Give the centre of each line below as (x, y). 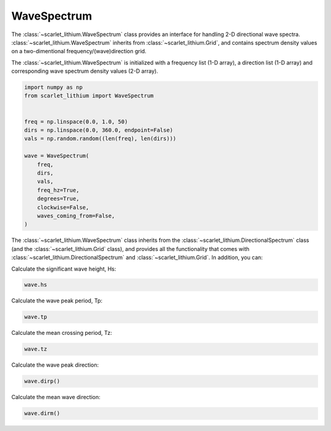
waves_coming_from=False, (76, 215)
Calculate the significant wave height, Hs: (64, 269)
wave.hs (36, 285)
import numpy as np (53, 88)
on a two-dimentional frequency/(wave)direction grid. (79, 51)
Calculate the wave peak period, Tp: (57, 301)
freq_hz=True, (58, 190)
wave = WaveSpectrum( (57, 156)
